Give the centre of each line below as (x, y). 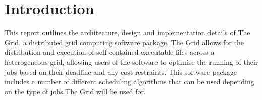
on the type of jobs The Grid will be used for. (75, 91)
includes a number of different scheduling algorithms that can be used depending (129, 82)
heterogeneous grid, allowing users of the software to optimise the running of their (132, 62)
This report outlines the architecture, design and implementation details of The (127, 32)
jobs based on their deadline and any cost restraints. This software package (121, 72)
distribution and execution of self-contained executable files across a (110, 52)
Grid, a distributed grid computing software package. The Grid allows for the (124, 42)
